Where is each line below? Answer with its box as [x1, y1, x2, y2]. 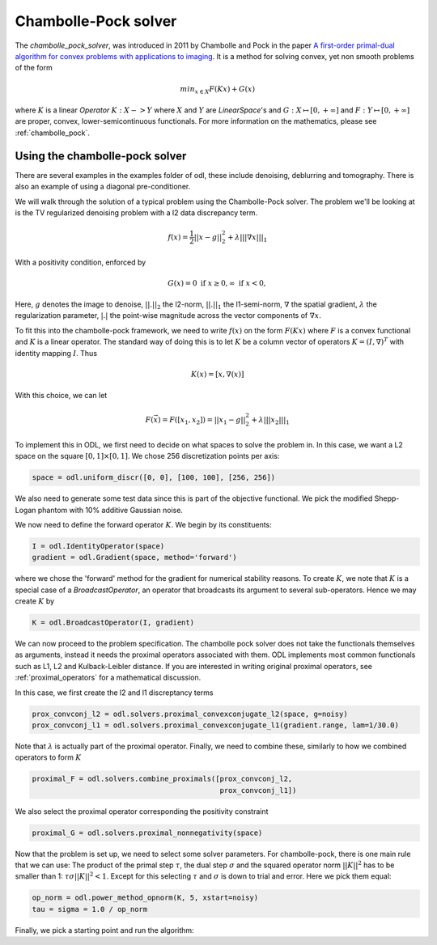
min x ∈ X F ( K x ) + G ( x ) [180, 84, 255, 95]
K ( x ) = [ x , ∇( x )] [190, 369, 244, 379]
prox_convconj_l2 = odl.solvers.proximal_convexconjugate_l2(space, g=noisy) [32, 709, 348, 718]
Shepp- [374, 494, 400, 503]
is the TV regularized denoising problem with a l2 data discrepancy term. [15, 207, 258, 218]
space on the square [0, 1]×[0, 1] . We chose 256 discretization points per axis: [15, 451, 280, 461]
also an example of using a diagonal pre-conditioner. [15, 182, 191, 192]
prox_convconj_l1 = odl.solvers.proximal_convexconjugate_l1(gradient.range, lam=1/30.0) [32, 720, 400, 730]
